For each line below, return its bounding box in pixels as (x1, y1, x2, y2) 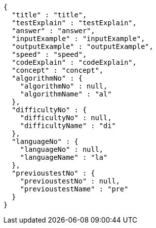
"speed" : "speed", (11, 50, 87, 58)
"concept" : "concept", (11, 66, 104, 74)
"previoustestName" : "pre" (20, 185, 128, 193)
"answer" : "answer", (11, 27, 95, 35)
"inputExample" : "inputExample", (11, 35, 145, 43)
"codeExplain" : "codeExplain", (11, 58, 137, 66)
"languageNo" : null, (20, 145, 104, 153)
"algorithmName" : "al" (20, 90, 112, 98)
